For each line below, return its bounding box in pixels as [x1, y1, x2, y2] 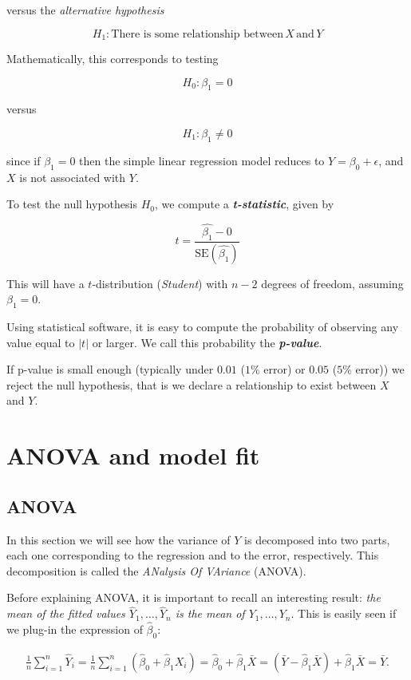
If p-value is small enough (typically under [6, 361, 214, 378]
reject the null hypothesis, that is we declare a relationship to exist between [6, 376, 377, 393]
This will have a [6, 275, 85, 291]
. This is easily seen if [290, 605, 397, 622]
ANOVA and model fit [6, 439, 260, 472]
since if [6, 152, 41, 168]
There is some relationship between [111, 28, 283, 40]
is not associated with [19, 168, 126, 185]
